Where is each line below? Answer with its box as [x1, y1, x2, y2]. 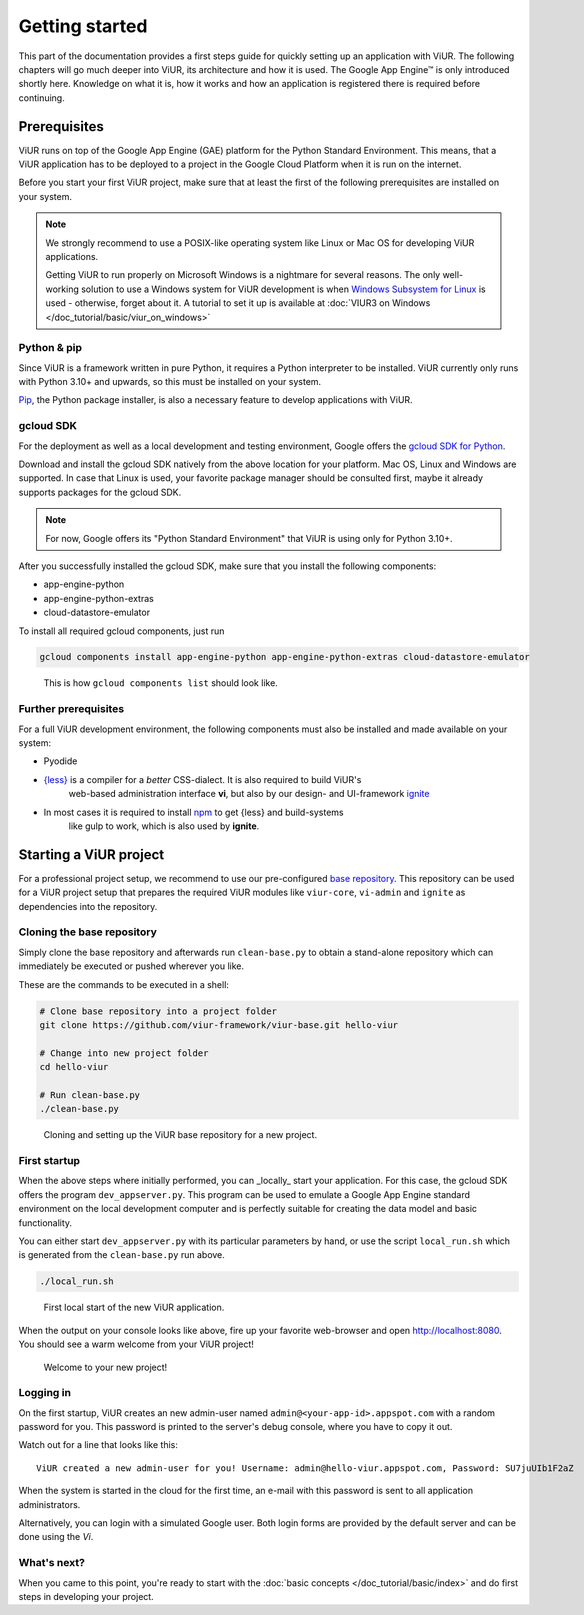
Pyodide [43, 755, 78, 767]
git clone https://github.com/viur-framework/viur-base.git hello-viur [39, 1019, 399, 1030]
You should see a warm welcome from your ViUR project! [18, 1338, 255, 1350]
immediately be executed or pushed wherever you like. [18, 960, 245, 972]
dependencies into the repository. [18, 900, 158, 912]
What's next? [18, 1556, 85, 1570]
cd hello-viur [39, 1061, 109, 1073]
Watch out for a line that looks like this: [18, 1439, 179, 1451]
